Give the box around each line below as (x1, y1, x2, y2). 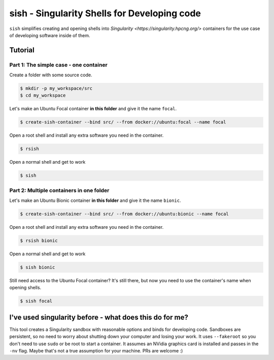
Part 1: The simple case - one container (9, 61, 108, 68)
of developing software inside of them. (9, 32, 90, 38)
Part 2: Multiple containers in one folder (9, 187, 110, 194)
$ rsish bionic (20, 238, 58, 244)
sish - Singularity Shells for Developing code (9, 8, 201, 19)
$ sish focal (20, 298, 53, 304)
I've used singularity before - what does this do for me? (9, 313, 189, 321)
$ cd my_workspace (20, 93, 66, 99)
